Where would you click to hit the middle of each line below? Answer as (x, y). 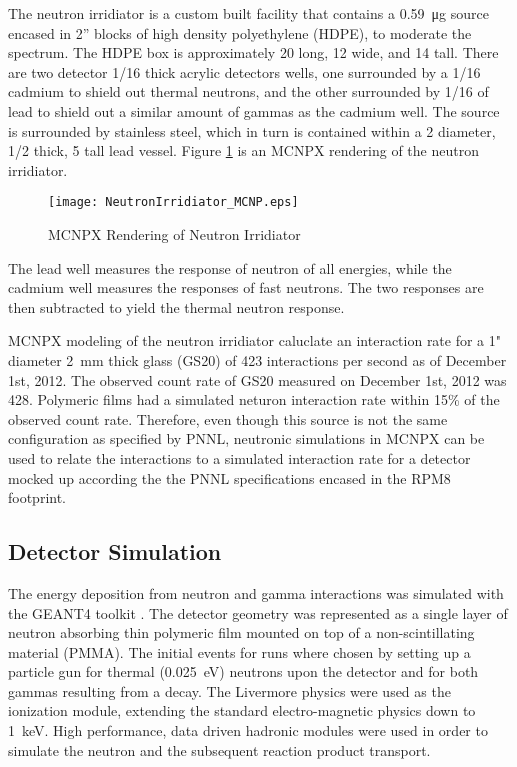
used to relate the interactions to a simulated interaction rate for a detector (239, 457)
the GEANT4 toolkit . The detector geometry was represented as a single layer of (258, 612)
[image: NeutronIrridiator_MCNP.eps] (173, 202)
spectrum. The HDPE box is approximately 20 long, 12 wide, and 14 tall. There (253, 52)
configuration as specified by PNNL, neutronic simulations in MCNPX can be (246, 438)
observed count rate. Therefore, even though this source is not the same (228, 418)
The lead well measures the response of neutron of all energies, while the (230, 267)
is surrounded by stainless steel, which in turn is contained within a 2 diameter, (252, 130)
